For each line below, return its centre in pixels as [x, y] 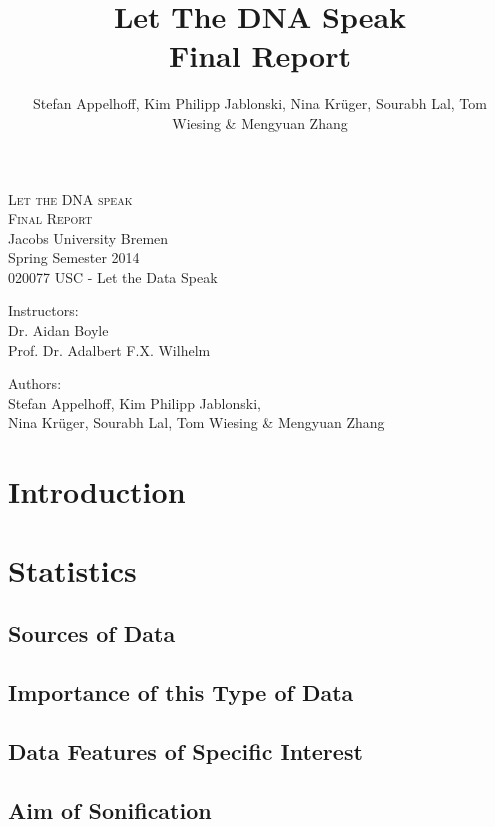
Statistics [72, 569]
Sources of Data [92, 633]
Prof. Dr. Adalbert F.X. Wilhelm [109, 349]
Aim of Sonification [110, 809]
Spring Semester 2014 [74, 257]
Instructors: [43, 310]
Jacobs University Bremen [88, 237]
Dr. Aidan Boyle [58, 330]
